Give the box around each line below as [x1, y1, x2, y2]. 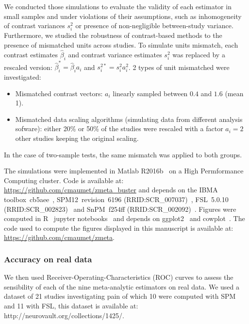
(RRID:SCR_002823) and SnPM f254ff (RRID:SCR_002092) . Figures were [4, 204, 236, 214]
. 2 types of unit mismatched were [128, 62, 230, 72]
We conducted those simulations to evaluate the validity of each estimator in [4, 1, 232, 11]
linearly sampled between [113, 88, 188, 98]
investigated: [4, 72, 41, 82]
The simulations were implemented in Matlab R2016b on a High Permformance [4, 166, 244, 176]
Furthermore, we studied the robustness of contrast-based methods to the [4, 30, 222, 40]
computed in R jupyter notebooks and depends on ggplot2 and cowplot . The [4, 213, 245, 223]
